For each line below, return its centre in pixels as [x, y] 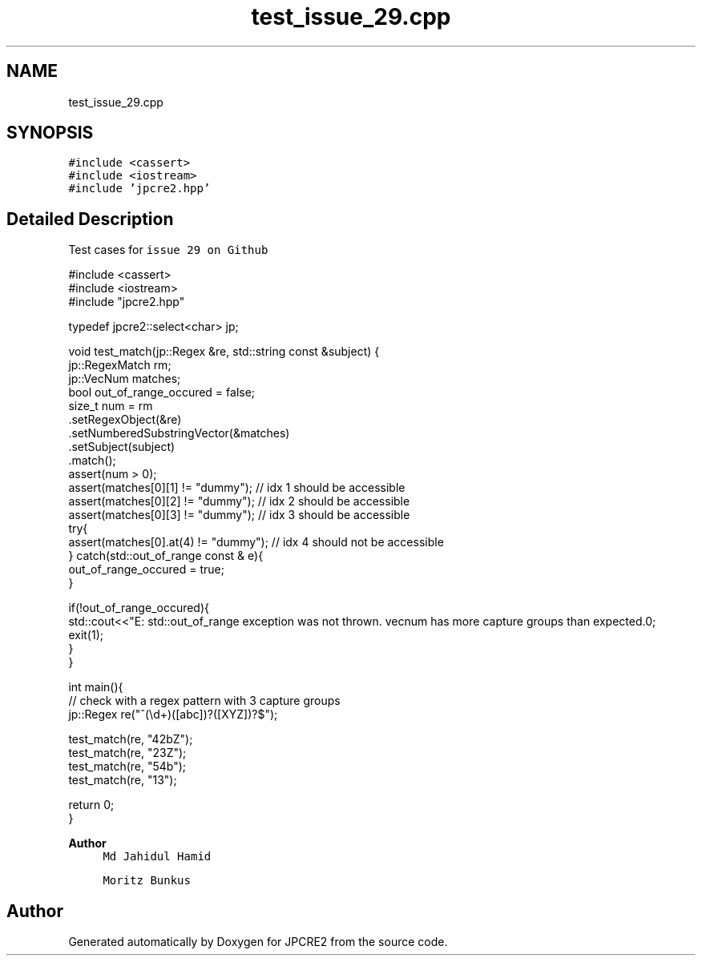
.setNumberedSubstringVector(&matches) [179, 433]
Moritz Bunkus [147, 881]
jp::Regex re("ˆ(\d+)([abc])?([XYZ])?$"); [173, 714]
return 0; [91, 805]
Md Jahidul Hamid [157, 857]
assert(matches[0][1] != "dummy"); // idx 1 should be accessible [237, 488]
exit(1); [86, 635]
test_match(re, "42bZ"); [131, 739]
